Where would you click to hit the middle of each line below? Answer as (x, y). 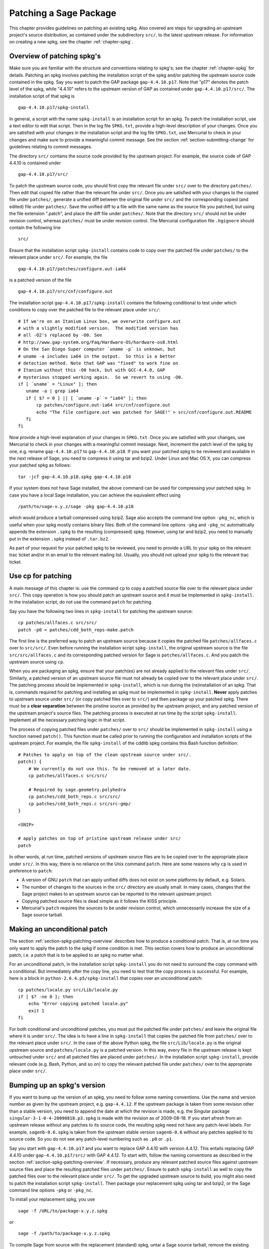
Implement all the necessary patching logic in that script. (67, 720)
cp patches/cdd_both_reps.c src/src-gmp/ (80, 804)
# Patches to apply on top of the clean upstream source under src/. (105, 755)
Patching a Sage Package (63, 13)
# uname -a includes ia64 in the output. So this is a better (97, 356)
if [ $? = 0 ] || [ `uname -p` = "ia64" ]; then (86, 398)
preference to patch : (31, 871)
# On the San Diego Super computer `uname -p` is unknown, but (97, 349)
